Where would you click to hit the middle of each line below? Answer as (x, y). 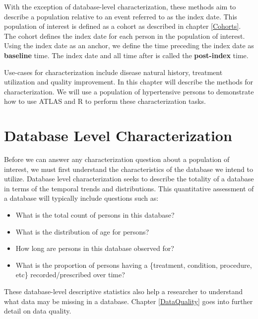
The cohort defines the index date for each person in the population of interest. (125, 36)
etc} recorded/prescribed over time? (70, 275)
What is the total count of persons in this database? (95, 215)
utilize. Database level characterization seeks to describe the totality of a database (129, 179)
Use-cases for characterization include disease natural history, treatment (113, 72)
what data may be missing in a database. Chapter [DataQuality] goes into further (129, 301)
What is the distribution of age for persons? (82, 231)
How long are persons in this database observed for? (95, 248)
